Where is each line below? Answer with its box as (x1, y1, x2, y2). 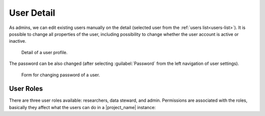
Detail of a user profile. (21, 49, 68, 55)
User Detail (9, 7, 55, 18)
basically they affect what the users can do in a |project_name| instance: (9, 104, 156, 110)
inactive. (9, 38, 26, 44)
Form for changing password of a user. (21, 72, 100, 78)
